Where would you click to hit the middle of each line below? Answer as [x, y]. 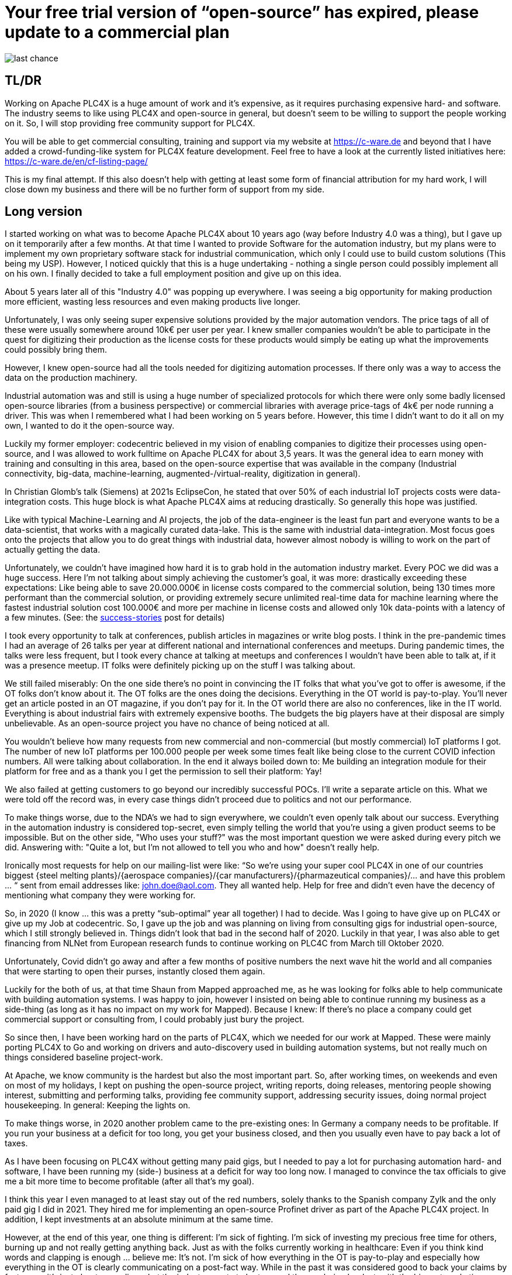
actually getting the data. [53, 550]
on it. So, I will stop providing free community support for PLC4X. [130, 123]
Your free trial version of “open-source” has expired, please [242, 12]
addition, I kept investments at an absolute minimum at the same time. [139, 1219]
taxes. [16, 1143]
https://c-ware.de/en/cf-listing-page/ [76, 161]
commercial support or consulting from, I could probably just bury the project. [155, 1019]
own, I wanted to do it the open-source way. [90, 426]
